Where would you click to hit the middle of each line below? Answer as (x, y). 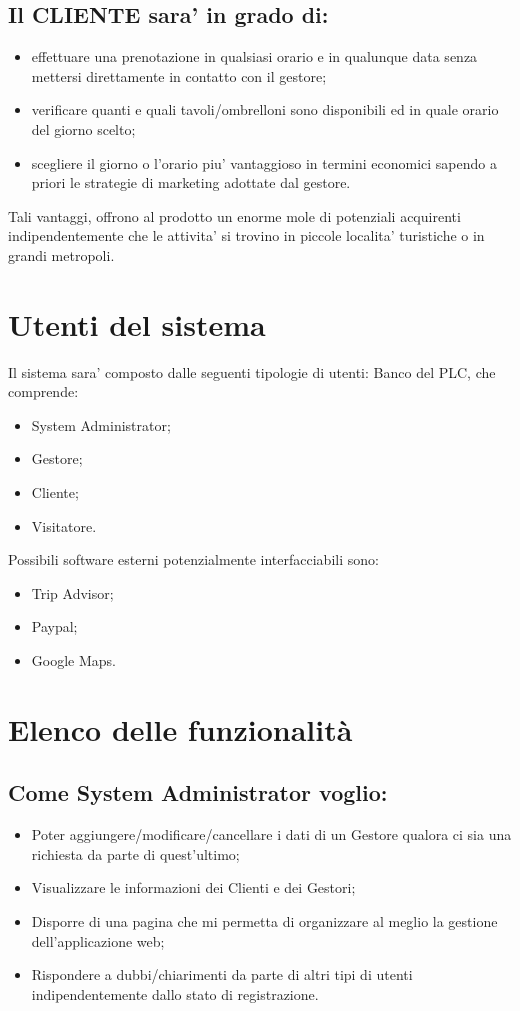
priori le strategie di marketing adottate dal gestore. (191, 182)
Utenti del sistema (137, 323)
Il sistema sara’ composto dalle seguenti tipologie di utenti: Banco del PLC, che (252, 371)
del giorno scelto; (83, 128)
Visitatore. (64, 525)
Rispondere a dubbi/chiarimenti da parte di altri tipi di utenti (222, 974)
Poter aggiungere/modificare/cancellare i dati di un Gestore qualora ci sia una (271, 834)
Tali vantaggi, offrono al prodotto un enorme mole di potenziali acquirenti (234, 215)
